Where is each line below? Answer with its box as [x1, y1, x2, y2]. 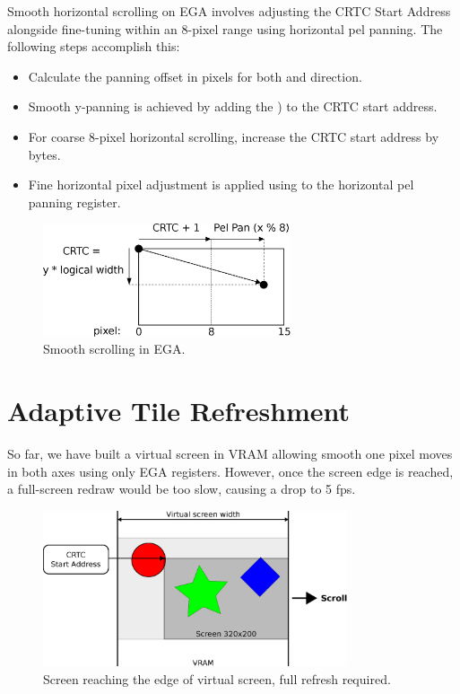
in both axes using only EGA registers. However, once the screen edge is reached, [7, 461, 454, 480]
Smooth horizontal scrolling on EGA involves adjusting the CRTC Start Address [7, 2, 451, 20]
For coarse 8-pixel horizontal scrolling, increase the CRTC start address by [28, 127, 439, 145]
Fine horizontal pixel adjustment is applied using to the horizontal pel [28, 175, 414, 194]
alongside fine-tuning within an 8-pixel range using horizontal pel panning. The [7, 19, 443, 38]
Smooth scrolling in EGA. [43, 339, 186, 358]
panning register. [28, 192, 121, 211]
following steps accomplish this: [7, 37, 180, 56]
